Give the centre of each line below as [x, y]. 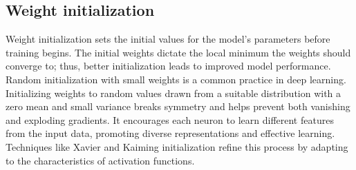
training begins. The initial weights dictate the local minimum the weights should [178, 52]
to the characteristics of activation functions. [100, 160]
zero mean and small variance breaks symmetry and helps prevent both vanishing [178, 106]
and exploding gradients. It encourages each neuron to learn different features [170, 119]
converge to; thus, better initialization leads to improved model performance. [168, 66]
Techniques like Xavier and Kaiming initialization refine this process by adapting [177, 146]
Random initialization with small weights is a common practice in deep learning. [176, 79]
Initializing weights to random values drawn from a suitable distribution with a [174, 93]
